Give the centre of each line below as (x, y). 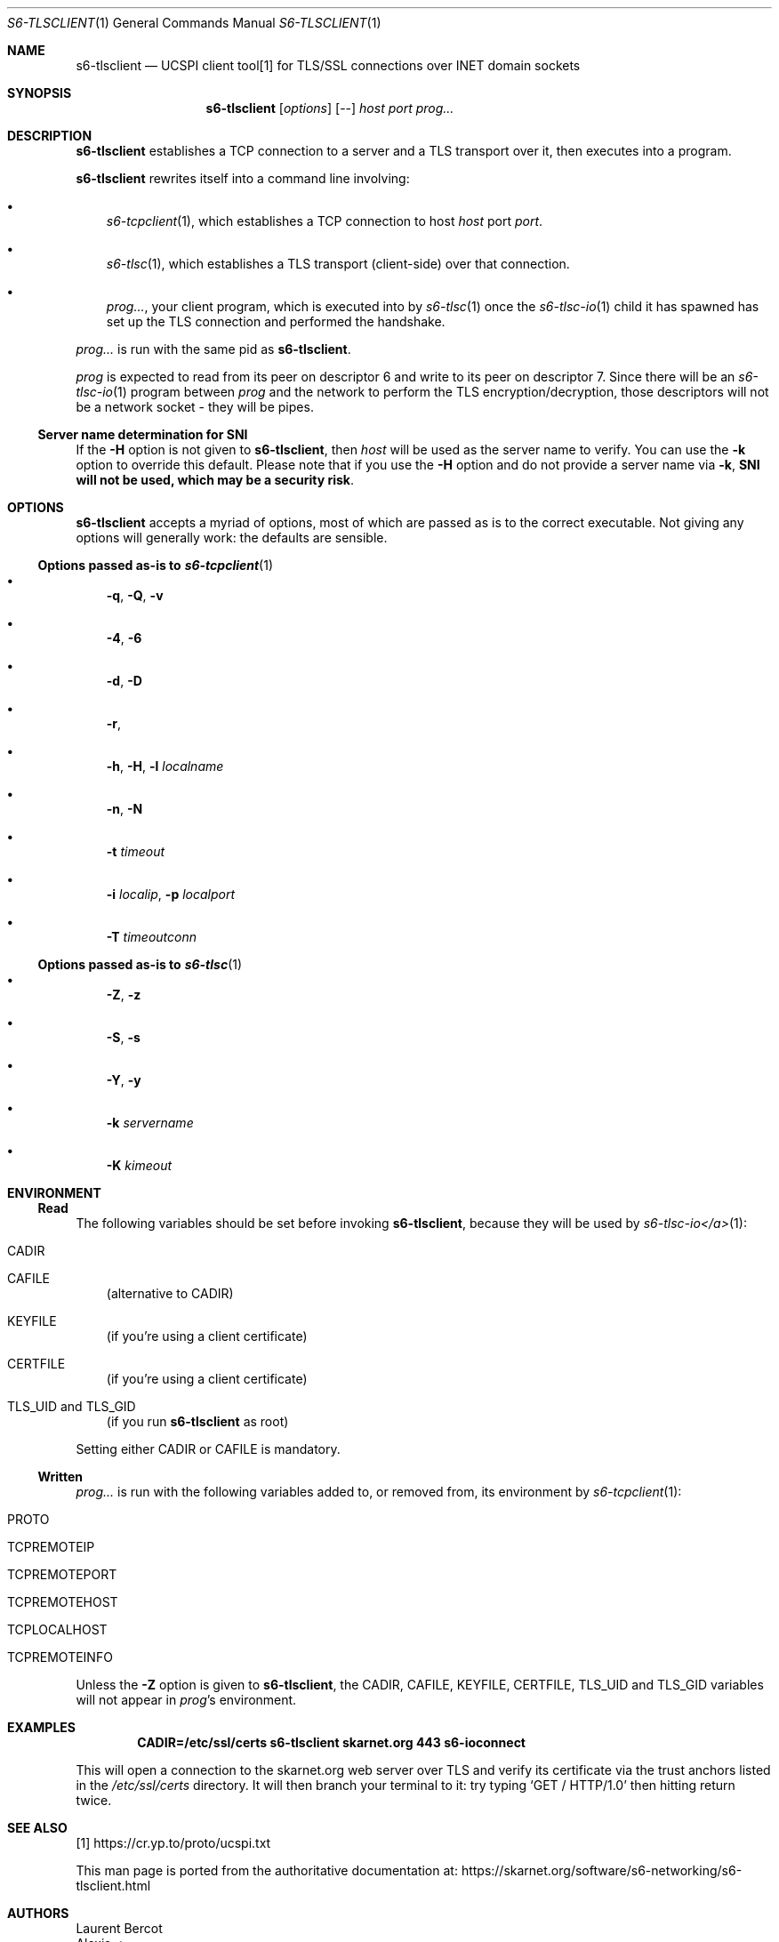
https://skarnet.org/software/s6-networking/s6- (602, 1870)
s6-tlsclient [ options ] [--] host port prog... (330, 108)
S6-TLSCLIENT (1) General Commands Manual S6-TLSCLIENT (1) (194, 23)
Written (60, 1477)
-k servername (150, 1123)
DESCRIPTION (50, 136)
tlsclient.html (113, 1886)
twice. (94, 1800)
